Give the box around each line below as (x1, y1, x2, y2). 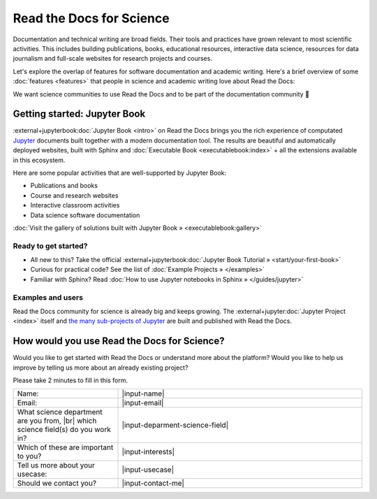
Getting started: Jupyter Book (13, 108, 146, 120)
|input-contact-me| (121, 479, 185, 489)
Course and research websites (30, 191, 119, 199)
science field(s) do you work (17, 425, 111, 435)
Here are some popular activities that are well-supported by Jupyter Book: (13, 168, 227, 177)
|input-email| (121, 398, 164, 408)
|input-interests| (121, 447, 175, 457)
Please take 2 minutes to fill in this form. (13, 376, 128, 384)
